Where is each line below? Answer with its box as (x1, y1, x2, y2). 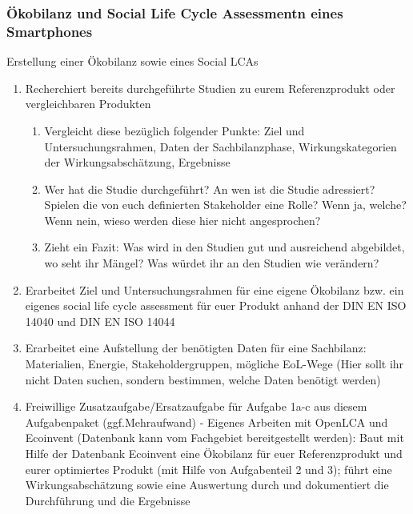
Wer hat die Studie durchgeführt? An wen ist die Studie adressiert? (44, 180, 375, 197)
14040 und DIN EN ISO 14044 (25, 312, 175, 329)
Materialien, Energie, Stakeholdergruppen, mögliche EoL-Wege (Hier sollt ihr (25, 355, 404, 372)
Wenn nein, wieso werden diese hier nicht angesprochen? (44, 211, 321, 228)
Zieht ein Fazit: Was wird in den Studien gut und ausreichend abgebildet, (44, 239, 405, 255)
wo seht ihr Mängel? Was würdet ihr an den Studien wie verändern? (44, 255, 379, 271)
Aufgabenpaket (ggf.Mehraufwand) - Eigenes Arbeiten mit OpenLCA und (25, 413, 388, 430)
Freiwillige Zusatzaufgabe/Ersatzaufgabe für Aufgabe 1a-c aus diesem (25, 398, 367, 415)
